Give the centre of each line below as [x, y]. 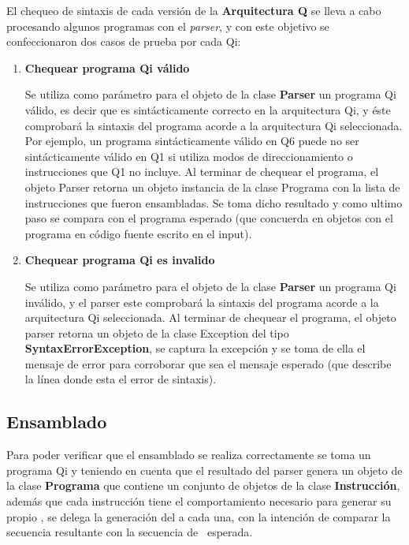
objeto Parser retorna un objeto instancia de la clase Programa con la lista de [212, 187]
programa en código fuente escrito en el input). [138, 233]
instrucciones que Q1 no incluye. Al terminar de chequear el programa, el [202, 172]
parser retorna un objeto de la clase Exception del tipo [157, 332]
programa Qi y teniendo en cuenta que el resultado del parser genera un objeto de [204, 470]
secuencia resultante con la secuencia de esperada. [130, 532]
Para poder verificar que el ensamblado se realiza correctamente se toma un [189, 455]
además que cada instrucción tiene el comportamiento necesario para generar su [199, 501]
